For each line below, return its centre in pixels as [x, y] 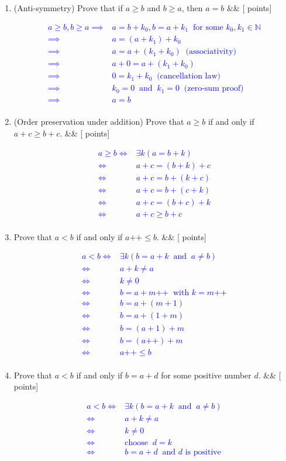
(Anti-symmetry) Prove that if [68, 8]
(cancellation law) [189, 76]
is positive [203, 452]
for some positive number [206, 375]
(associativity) [211, 52]
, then [192, 8]
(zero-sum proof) [214, 89]
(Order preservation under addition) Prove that [99, 122]
